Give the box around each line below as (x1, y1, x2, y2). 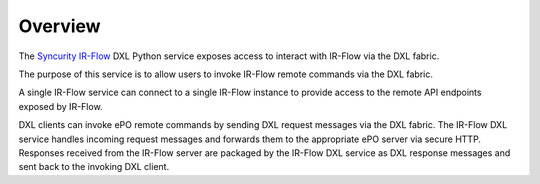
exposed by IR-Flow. (18, 100, 104, 112)
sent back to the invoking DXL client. (18, 161, 170, 173)
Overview (18, 15, 101, 37)
